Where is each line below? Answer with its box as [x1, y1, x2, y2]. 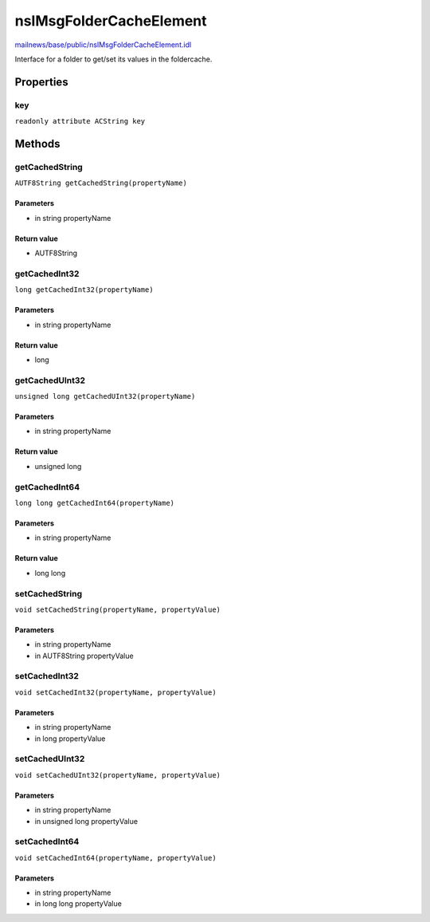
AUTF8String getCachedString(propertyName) [14, 179, 187, 187]
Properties [14, 75, 68, 89]
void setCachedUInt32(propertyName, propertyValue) [14, 770, 221, 779]
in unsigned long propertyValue [34, 816, 139, 825]
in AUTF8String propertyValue [34, 651, 135, 660]
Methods [14, 136, 61, 151]
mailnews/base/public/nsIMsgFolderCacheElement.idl [14, 40, 192, 49]
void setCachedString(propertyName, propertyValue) [14, 605, 221, 614]
